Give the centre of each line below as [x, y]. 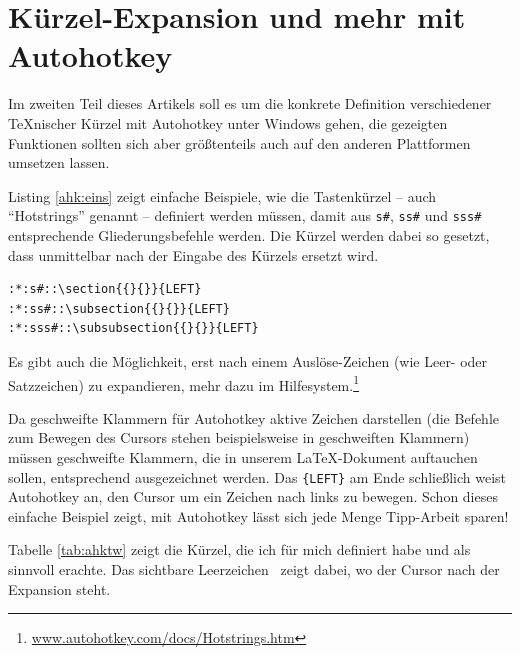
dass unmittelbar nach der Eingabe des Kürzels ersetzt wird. [193, 254]
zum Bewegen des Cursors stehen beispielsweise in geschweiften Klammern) [239, 437]
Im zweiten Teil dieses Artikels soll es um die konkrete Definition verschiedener [250, 103]
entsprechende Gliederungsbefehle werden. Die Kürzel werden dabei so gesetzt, [249, 234]
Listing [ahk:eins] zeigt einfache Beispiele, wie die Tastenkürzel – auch [222, 195]
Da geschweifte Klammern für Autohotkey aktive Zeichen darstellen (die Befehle [254, 417]
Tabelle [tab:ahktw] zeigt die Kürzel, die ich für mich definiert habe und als [239, 549]
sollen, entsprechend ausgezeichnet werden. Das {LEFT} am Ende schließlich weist [257, 476]
